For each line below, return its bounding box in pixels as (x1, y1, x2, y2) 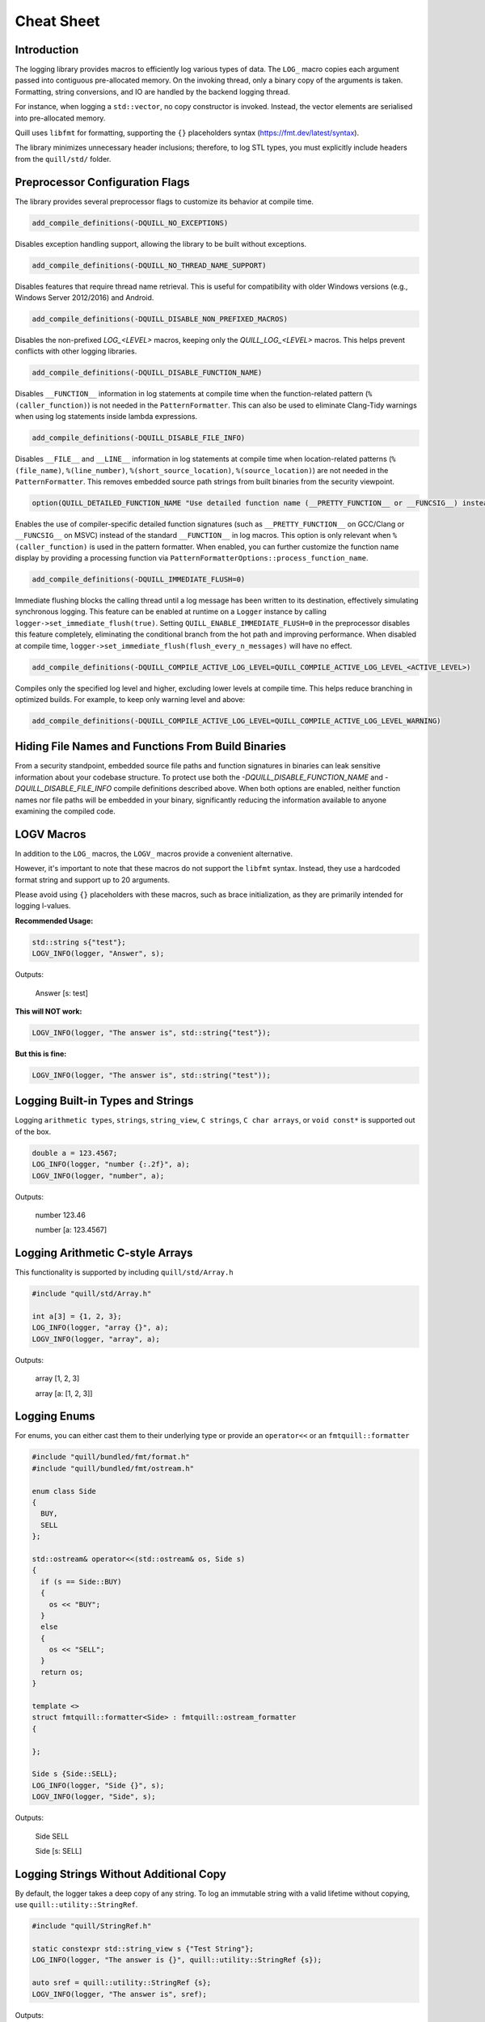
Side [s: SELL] (35, 1846, 82, 1855)
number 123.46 (35, 1210, 86, 1220)
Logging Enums (15, 1410, 96, 1423)
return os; (40, 1667, 84, 1677)
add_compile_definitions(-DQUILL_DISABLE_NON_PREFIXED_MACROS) (32, 315, 289, 324)
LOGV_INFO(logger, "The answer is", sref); (32, 1990, 208, 1999)
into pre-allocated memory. (15, 113, 106, 123)
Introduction (15, 43, 79, 57)
